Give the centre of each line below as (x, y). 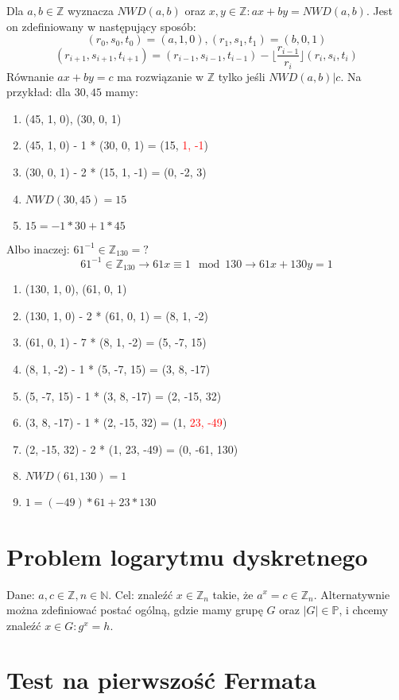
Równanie (30, 76)
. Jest (379, 10)
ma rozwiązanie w (161, 76)
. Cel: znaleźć (141, 594)
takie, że (233, 594)
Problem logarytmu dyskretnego (187, 556)
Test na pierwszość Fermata (161, 680)
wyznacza (91, 10)
